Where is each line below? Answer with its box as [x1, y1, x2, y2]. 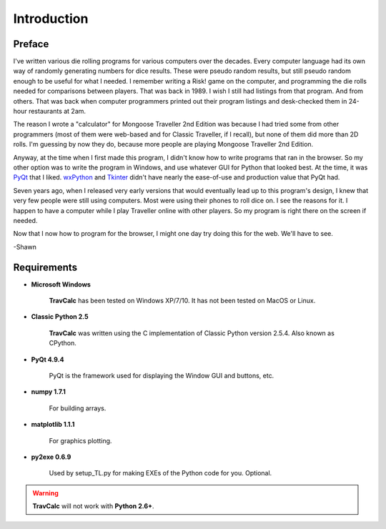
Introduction [13, 11, 89, 26]
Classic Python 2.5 [31, 312, 89, 321]
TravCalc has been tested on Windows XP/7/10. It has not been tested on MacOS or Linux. [49, 297, 316, 305]
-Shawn [13, 242, 37, 251]
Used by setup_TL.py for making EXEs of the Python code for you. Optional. [49, 469, 272, 478]
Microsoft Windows [31, 280, 91, 289]
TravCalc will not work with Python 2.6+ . [32, 502, 154, 510]
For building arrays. [49, 404, 107, 412]
